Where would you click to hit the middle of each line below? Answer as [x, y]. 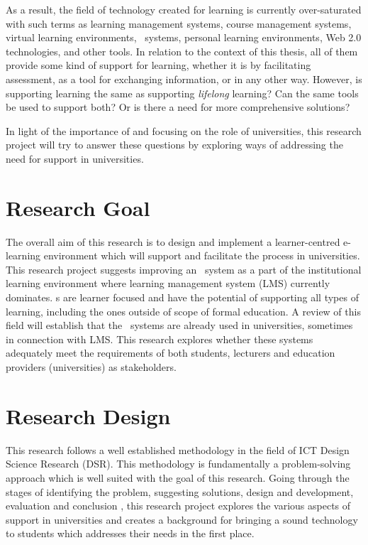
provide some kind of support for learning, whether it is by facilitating [158, 65]
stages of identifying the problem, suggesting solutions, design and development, [180, 491]
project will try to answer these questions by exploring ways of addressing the [174, 145]
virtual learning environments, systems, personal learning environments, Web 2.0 [184, 37]
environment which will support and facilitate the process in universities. [202, 255]
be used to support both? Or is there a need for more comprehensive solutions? [178, 107]
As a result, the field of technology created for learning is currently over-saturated [184, 9]
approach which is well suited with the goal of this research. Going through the [178, 477]
